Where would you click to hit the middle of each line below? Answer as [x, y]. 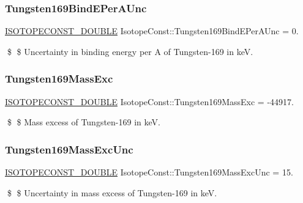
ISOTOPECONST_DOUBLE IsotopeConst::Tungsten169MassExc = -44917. [149, 101]
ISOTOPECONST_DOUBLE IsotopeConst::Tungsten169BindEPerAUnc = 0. [152, 31]
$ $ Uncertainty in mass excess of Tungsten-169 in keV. [112, 192]
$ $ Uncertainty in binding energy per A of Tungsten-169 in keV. [130, 51]
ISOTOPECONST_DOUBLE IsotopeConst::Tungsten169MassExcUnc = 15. [149, 172]
